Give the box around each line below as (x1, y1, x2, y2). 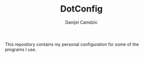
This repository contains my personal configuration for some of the (5, 41, 139, 47)
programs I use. (5, 46, 36, 52)
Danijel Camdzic (65, 19, 98, 25)
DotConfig (60, 3, 103, 14)
